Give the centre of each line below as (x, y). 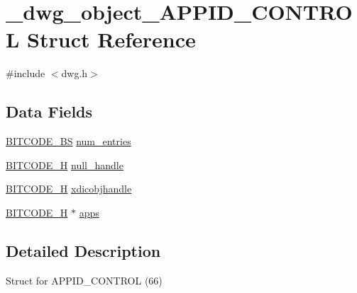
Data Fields (49, 111)
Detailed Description (83, 250)
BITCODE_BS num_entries (68, 141)
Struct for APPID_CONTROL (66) (84, 280)
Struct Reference (111, 39)
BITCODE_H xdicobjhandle (69, 189)
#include (26, 73)
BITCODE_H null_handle (65, 165)
